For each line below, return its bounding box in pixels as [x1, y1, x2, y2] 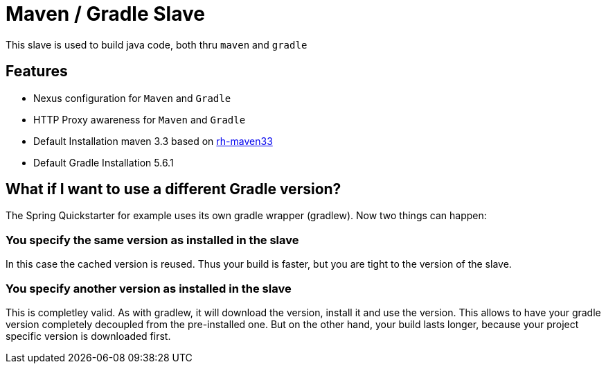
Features [6, 62, 68, 80]
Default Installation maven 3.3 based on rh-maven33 [33, 135, 273, 147]
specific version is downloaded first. [6, 329, 171, 342]
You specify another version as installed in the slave [6, 281, 292, 295]
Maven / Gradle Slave [6, 2, 205, 26]
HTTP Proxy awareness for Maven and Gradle [33, 113, 246, 126]
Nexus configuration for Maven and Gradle [33, 92, 231, 104]
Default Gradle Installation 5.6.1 [33, 156, 174, 169]
